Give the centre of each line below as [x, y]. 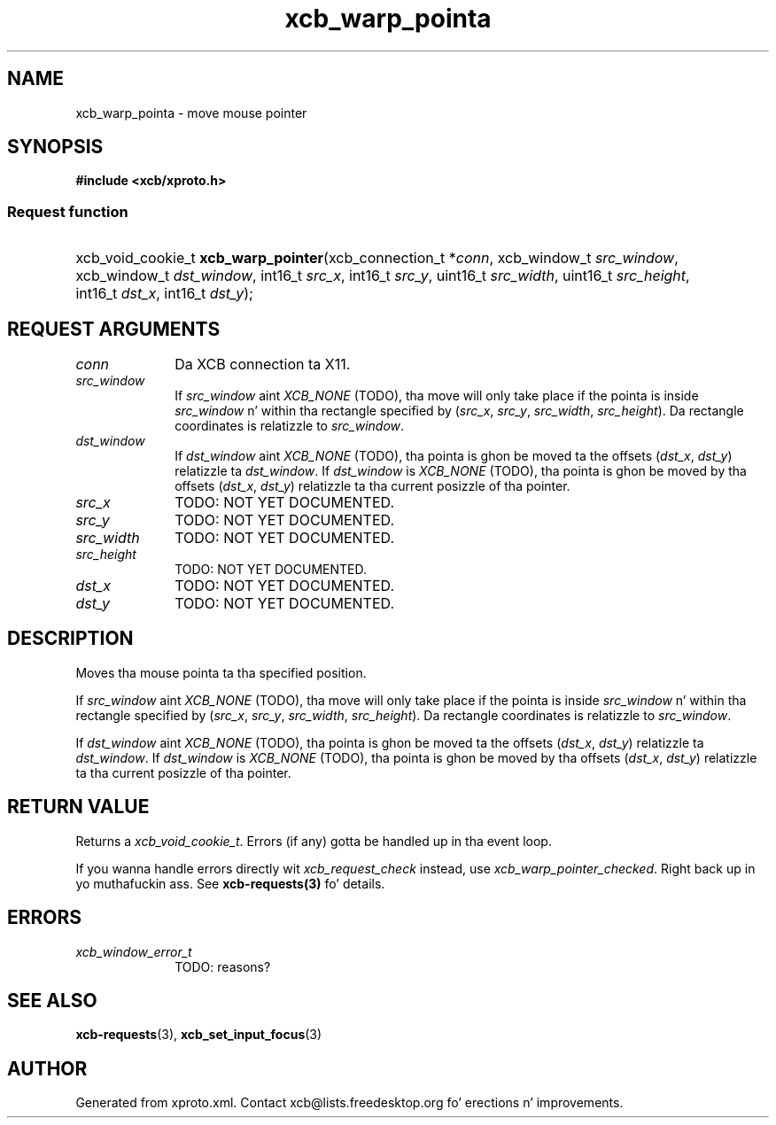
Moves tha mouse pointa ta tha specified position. [221, 672]
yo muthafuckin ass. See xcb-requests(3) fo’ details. [230, 883]
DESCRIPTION [70, 639]
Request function [68, 211]
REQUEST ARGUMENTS [114, 329]
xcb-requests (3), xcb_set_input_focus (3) [199, 1035]
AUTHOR [47, 1068]
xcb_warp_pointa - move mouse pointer [191, 112]
